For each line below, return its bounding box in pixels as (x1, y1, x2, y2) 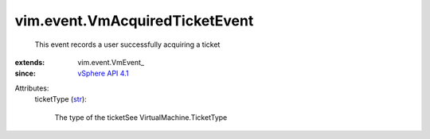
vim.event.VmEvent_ (77, 57, 145, 67)
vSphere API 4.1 (77, 68, 129, 79)
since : (14, 68, 36, 79)
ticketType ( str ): (34, 95, 87, 104)
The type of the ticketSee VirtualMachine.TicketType (54, 112, 228, 122)
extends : (14, 57, 45, 67)
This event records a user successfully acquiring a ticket (34, 40, 221, 49)
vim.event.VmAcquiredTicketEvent (14, 12, 254, 29)
